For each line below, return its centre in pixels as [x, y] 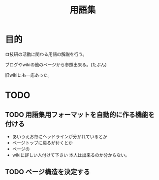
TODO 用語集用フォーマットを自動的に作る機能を [80, 114]
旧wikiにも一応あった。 [29, 75]
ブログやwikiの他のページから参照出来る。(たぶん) [56, 64]
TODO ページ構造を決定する [48, 172]
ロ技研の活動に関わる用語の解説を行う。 [46, 54]
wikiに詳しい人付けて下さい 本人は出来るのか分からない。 [71, 155]
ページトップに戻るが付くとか [42, 143]
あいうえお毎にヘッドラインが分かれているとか [60, 136]
